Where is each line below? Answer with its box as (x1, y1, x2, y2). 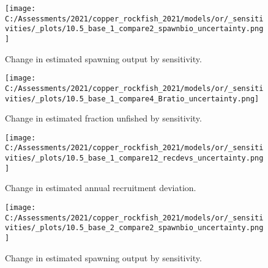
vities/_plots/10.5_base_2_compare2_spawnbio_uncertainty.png (5, 223, 264, 233)
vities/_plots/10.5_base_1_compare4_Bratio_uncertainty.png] (5, 94, 259, 103)
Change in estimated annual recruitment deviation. (5, 181, 196, 194)
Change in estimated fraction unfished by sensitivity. (5, 112, 202, 125)
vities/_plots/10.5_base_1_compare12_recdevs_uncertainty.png (5, 154, 264, 163)
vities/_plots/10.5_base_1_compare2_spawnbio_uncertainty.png (5, 24, 264, 34)
